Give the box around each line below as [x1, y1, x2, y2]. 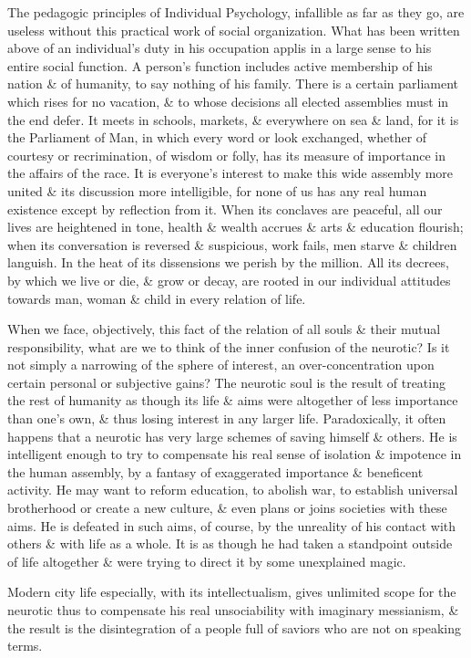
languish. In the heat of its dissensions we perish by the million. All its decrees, [7, 253, 449, 272]
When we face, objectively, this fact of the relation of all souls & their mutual [7, 319, 441, 339]
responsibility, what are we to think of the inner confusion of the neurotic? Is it [7, 337, 450, 356]
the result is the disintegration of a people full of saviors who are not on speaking [7, 618, 462, 637]
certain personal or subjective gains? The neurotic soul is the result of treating [7, 372, 445, 392]
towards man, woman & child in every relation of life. [7, 288, 306, 308]
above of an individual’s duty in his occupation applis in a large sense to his [7, 38, 432, 57]
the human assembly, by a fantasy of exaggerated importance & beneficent [7, 462, 424, 481]
